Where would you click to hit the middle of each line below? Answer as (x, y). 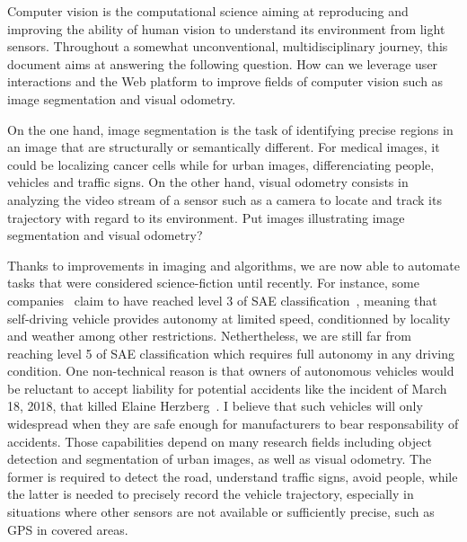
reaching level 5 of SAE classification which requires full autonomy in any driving (231, 353)
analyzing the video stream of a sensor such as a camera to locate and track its (225, 199)
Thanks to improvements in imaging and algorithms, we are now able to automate (233, 265)
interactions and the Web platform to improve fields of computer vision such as (225, 81)
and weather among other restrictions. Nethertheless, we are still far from (209, 336)
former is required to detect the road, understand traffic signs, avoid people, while (233, 476)
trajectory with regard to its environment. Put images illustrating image (206, 217)
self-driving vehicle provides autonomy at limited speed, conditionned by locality (229, 318)
